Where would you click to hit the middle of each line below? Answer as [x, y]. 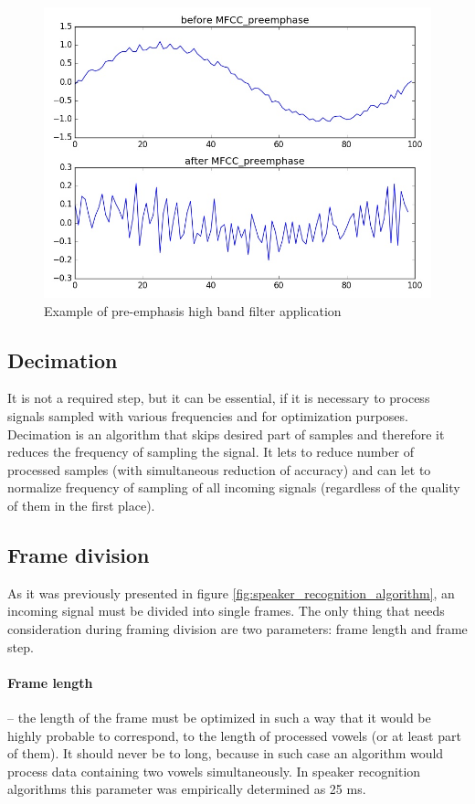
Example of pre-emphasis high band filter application [193, 310]
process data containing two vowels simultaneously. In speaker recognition [214, 771]
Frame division [79, 554]
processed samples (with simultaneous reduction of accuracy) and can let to [219, 469]
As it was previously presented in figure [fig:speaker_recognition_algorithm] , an [231, 592]
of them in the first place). [81, 505]
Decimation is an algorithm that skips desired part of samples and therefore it [226, 434]
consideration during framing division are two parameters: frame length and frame [237, 628]
